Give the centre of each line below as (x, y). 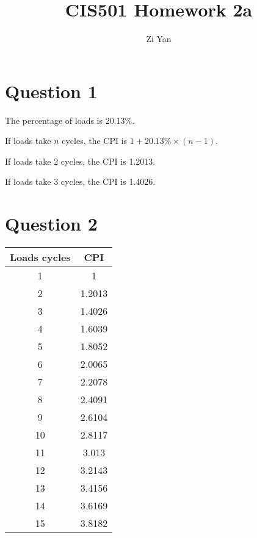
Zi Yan (159, 39)
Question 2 (51, 224)
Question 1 (51, 91)
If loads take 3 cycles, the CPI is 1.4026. (80, 181)
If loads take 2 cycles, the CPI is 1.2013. (80, 161)
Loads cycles (40, 257)
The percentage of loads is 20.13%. (70, 120)
